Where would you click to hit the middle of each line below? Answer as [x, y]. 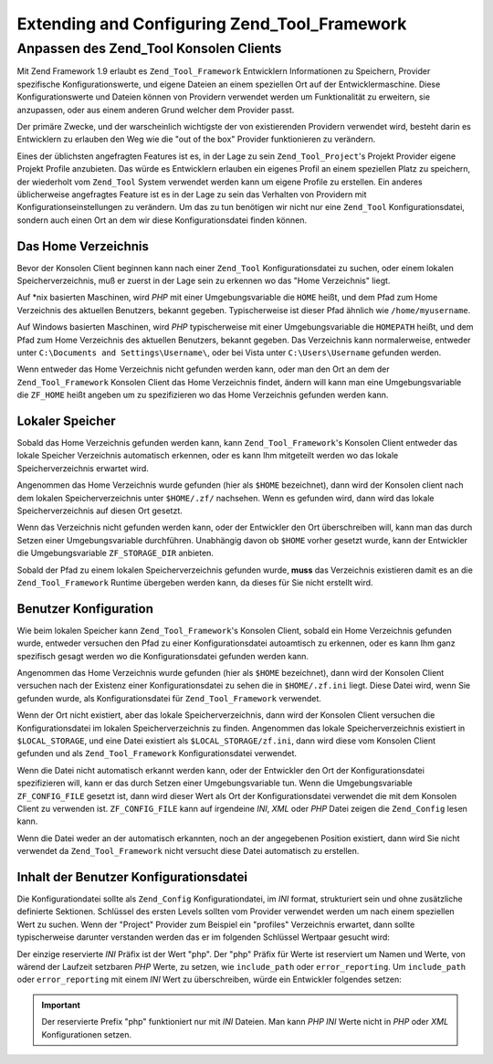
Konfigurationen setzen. [87, 1034]
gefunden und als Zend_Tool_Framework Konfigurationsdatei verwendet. [157, 753]
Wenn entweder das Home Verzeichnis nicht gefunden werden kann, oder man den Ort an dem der [203, 369]
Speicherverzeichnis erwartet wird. [83, 468]
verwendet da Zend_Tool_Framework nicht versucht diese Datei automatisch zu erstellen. [188, 851]
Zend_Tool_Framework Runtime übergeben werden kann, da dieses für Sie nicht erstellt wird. [195, 582]
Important [61, 1005]
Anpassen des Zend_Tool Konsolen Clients [149, 48]
